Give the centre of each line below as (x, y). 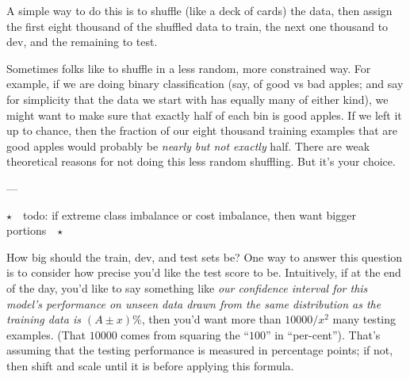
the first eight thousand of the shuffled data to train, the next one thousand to (197, 26)
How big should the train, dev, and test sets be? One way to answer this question (205, 256)
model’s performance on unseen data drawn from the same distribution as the (194, 303)
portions (27, 230)
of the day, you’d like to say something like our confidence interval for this (187, 287)
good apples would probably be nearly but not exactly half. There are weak (188, 145)
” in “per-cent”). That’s (323, 334)
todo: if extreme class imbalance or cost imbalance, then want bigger (190, 214)
